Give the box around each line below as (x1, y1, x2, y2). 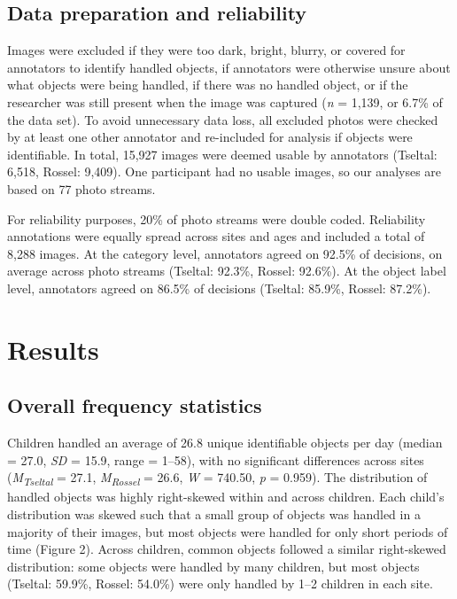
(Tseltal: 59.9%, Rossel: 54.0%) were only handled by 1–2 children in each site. (7, 574, 433, 593)
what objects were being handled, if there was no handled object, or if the (7, 75, 408, 94)
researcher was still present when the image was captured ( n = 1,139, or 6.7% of (7, 92, 443, 111)
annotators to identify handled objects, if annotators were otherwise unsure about (7, 58, 451, 76)
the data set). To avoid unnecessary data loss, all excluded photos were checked (7, 110, 438, 128)
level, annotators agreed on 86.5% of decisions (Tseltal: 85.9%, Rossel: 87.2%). (7, 278, 431, 297)
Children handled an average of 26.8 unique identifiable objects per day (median (7, 433, 443, 452)
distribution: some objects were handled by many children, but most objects (7, 556, 420, 575)
